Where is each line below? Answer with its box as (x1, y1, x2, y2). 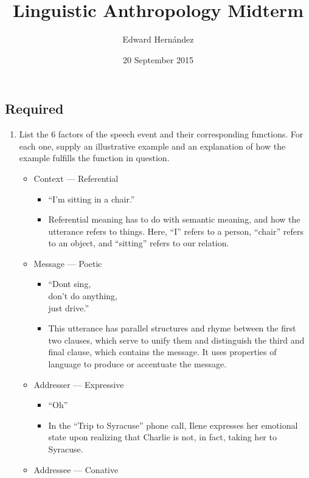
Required (5, 99, 64, 118)
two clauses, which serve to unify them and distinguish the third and (48, 333, 305, 346)
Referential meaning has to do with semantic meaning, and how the (48, 213, 300, 226)
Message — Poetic (33, 257, 102, 269)
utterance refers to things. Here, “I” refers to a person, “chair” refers (48, 224, 304, 237)
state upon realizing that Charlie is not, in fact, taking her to (48, 431, 277, 443)
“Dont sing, (48, 277, 91, 290)
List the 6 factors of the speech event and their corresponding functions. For (19, 128, 304, 140)
